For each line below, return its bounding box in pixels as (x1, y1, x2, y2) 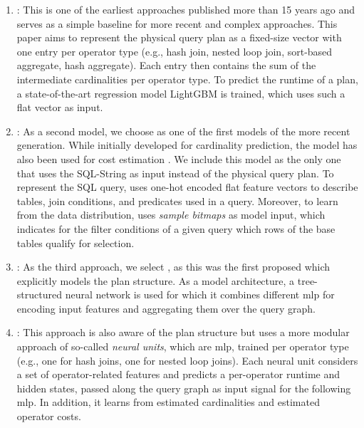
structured (16, 287, 62, 302)
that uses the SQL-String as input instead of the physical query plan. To (16, 165, 334, 180)
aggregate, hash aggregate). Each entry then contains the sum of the (16, 58, 316, 73)
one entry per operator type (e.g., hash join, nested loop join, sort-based (16, 43, 333, 58)
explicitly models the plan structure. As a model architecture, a (16, 273, 295, 288)
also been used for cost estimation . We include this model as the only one (16, 151, 341, 166)
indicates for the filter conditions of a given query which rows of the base (16, 221, 336, 236)
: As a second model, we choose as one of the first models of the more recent (16, 123, 350, 138)
